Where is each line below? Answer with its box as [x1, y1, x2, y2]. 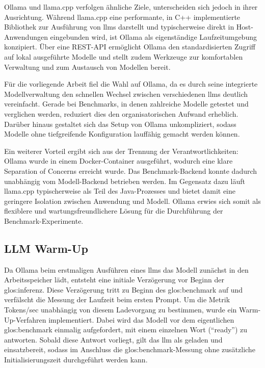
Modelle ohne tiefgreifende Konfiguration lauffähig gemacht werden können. [4, 128, 240, 139]
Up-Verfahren [4, 314, 46, 325]
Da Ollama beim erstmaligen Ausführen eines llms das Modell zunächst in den [4, 264, 249, 275]
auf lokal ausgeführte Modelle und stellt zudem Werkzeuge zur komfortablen [4, 51, 243, 62]
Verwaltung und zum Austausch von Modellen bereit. [4, 61, 171, 72]
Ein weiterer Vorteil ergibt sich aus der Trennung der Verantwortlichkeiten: [4, 145, 238, 156]
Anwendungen [4, 31, 48, 42]
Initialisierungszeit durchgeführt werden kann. [4, 354, 148, 365]
